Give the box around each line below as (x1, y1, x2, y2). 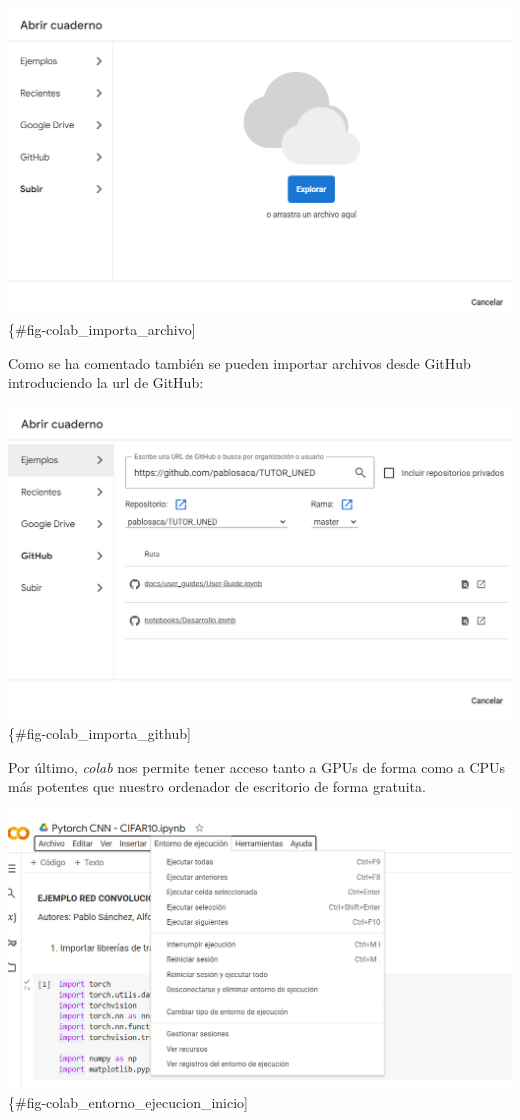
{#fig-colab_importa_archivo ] (8, 319, 196, 340)
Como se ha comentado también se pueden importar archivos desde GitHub (8, 352, 471, 373)
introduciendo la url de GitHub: (8, 372, 204, 393)
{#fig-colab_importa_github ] (8, 723, 191, 744)
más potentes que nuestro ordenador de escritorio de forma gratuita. (8, 776, 426, 797)
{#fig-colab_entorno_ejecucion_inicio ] (8, 1091, 249, 1112)
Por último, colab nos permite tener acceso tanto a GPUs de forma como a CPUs (8, 756, 506, 777)
